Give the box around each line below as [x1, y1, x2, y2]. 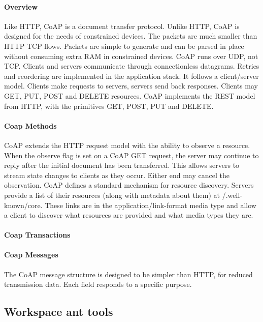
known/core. [4, 199, 43, 210]
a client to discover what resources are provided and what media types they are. [4, 210, 253, 220]
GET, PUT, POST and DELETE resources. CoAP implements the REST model [4, 90, 255, 101]
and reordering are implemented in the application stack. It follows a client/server [4, 70, 259, 81]
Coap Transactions [4, 229, 71, 240]
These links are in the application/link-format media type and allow [45, 199, 256, 210]
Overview [4, 1, 38, 12]
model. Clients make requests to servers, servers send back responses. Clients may [4, 80, 258, 91]
